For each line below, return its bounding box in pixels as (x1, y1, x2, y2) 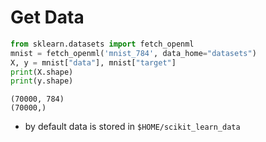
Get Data (10, 6, 85, 29)
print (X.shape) (10, 67, 74, 77)
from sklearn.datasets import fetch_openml (10, 39, 195, 49)
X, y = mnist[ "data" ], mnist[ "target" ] (10, 57, 177, 68)
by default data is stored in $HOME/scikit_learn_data (24, 121, 241, 133)
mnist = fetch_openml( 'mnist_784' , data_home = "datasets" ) (10, 48, 257, 58)
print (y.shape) (10, 76, 74, 86)
